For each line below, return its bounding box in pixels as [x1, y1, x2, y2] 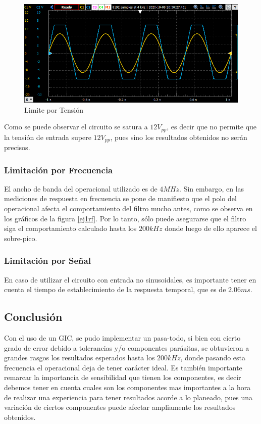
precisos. [4, 142, 30, 152]
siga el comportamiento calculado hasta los [4, 223, 137, 233]
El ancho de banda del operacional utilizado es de [4, 183, 158, 194]
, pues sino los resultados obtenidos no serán [110, 131, 247, 142]
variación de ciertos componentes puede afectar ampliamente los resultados [4, 402, 236, 412]
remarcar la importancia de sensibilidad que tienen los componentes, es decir [4, 372, 241, 383]
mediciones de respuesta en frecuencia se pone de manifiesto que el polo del [4, 193, 237, 204]
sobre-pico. [4, 232, 37, 243]
